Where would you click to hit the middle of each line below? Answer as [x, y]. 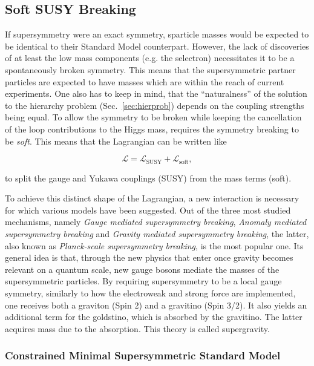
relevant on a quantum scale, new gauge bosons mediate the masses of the [142, 269]
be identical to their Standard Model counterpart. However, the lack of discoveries [157, 46]
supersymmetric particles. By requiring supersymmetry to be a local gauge [143, 281]
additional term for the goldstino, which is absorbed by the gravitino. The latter [154, 317]
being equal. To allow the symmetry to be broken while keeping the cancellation [153, 117]
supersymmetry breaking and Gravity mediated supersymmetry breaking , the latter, [157, 233]
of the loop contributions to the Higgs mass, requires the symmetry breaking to [152, 129]
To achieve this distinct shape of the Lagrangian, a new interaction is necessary [152, 198]
